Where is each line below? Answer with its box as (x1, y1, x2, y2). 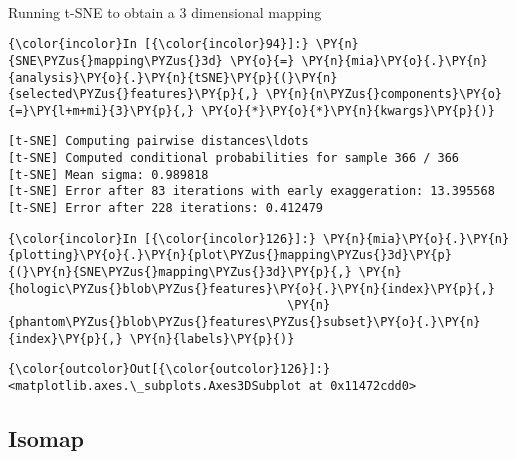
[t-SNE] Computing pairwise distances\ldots (8, 134, 309, 149)
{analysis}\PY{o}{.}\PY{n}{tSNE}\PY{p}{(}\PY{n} (8, 70, 338, 85)
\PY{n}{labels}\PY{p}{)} (129, 331, 295, 346)
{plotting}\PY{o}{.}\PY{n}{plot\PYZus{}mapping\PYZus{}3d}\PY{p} (8, 248, 452, 263)
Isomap (8, 423, 85, 454)
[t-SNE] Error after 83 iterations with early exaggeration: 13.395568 (8, 184, 495, 199)
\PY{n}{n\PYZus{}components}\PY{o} (265, 87, 502, 102)
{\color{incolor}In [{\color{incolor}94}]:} (8, 37, 309, 52)
